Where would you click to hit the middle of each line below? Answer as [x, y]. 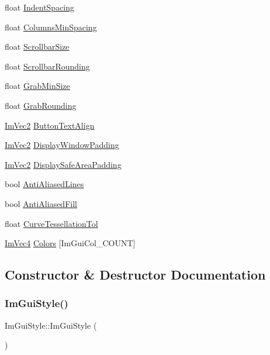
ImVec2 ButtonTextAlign [50, 125]
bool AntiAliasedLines [44, 184]
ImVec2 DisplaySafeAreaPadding [63, 164]
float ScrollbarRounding [47, 66]
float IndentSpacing [40, 7]
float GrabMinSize [37, 86]
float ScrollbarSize [37, 46]
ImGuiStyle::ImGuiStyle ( [51, 325]
